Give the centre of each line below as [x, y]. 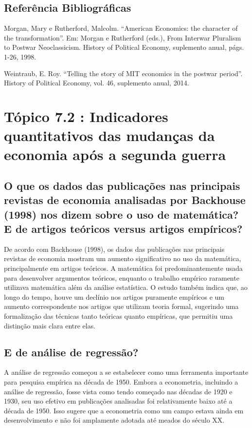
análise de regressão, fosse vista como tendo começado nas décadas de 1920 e [118, 391]
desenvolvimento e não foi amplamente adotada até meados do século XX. [114, 420]
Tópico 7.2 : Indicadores [86, 116]
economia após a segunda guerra [115, 154]
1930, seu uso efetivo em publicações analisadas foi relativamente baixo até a [118, 401]
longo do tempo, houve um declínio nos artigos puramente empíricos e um [114, 296]
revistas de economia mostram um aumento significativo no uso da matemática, [123, 258]
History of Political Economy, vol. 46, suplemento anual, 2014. [97, 83]
